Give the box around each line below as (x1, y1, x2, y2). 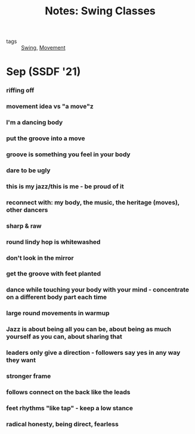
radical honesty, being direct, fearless (6, 420, 119, 428)
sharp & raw (6, 222, 42, 230)
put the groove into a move (6, 134, 85, 142)
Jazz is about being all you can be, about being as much (6, 325, 172, 333)
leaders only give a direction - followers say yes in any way (6, 349, 181, 357)
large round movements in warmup (6, 309, 110, 317)
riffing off (6, 86, 35, 95)
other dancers (6, 206, 48, 214)
